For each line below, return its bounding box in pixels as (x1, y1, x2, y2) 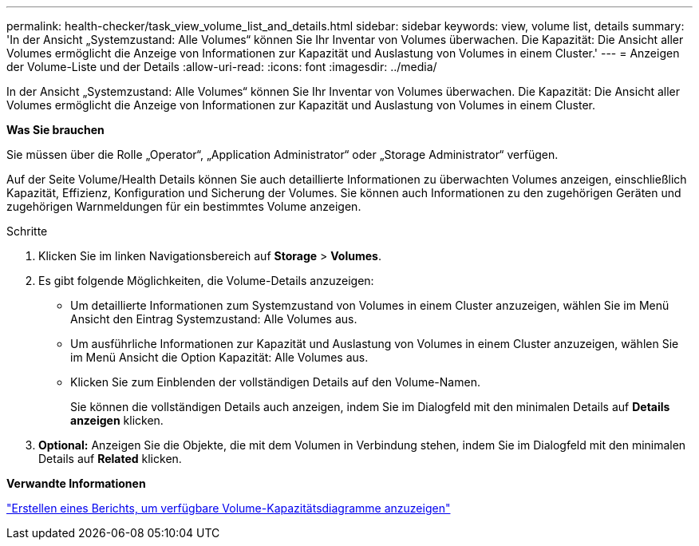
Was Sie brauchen (6, 123, 105, 136)
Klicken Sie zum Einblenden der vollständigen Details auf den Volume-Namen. (70, 375, 480, 389)
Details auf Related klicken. (38, 452, 182, 465)
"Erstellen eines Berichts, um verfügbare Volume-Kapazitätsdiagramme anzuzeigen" (6, 501, 451, 515)
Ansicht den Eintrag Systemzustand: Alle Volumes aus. (70, 312, 357, 326)
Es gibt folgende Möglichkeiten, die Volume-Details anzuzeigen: (38, 274, 374, 287)
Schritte (6, 224, 48, 238)
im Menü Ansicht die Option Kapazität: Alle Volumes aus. (70, 350, 369, 364)
